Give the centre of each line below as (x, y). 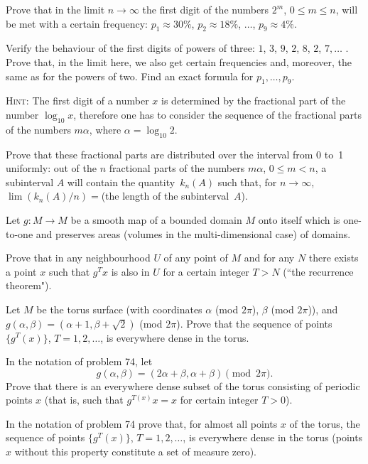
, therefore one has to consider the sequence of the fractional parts (217, 114)
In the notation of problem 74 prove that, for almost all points (142, 423)
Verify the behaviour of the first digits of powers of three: (130, 48)
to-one (20, 233)
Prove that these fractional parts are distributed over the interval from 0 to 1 (175, 154)
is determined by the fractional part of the (254, 101)
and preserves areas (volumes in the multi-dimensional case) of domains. (193, 233)
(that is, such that (84, 400)
